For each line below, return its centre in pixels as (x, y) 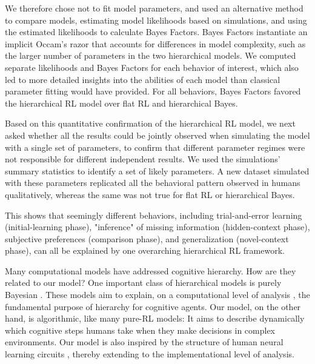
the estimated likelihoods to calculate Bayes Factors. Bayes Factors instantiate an (156, 32)
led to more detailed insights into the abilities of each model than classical (143, 79)
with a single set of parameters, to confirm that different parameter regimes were (155, 147)
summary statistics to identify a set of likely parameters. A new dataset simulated (157, 170)
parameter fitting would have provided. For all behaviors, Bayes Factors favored (153, 91)
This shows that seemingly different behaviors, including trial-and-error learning (154, 215)
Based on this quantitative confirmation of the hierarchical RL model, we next (150, 123)
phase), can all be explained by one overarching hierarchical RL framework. (145, 250)
